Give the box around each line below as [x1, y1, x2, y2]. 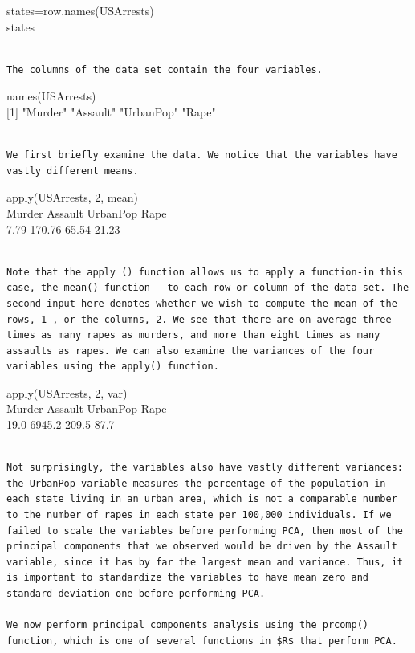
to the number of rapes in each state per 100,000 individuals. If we [6, 509, 392, 521]
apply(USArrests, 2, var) [6, 384, 128, 401]
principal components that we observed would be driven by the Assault [6, 541, 397, 553]
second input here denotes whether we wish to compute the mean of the [6, 297, 397, 309]
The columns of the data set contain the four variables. [6, 63, 323, 76]
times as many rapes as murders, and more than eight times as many [6, 329, 380, 341]
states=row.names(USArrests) [6, 2, 154, 18]
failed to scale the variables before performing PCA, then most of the [6, 524, 403, 537]
